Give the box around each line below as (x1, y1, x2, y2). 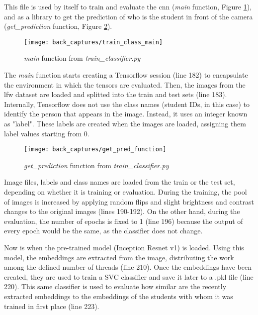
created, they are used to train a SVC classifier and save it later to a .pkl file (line (4, 271, 254, 282)
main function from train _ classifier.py (24, 53, 141, 63)
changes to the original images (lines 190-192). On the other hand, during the (4, 206, 240, 216)
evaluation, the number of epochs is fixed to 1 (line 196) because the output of (4, 215, 243, 226)
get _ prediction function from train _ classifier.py (24, 160, 169, 170)
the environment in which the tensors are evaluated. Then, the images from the (4, 79, 246, 90)
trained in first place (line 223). (4, 301, 99, 311)
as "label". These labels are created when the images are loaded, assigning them (4, 118, 246, 128)
